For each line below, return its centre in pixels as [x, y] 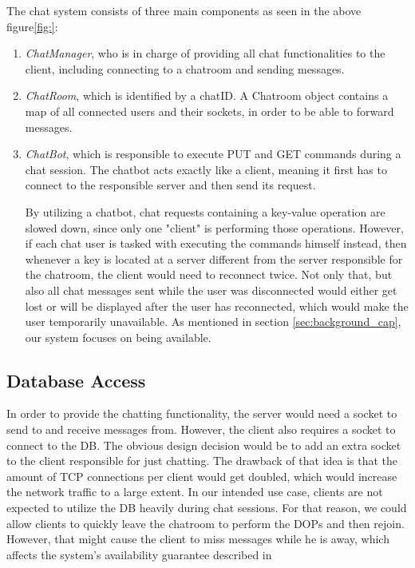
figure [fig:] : [32, 26]
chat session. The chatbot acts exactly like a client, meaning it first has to [206, 169]
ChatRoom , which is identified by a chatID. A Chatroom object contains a [207, 95]
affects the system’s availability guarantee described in [139, 554]
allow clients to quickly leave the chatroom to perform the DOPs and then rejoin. [206, 523]
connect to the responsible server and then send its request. [170, 185]
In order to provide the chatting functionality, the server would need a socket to [202, 413]
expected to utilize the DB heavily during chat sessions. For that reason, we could [207, 508]
